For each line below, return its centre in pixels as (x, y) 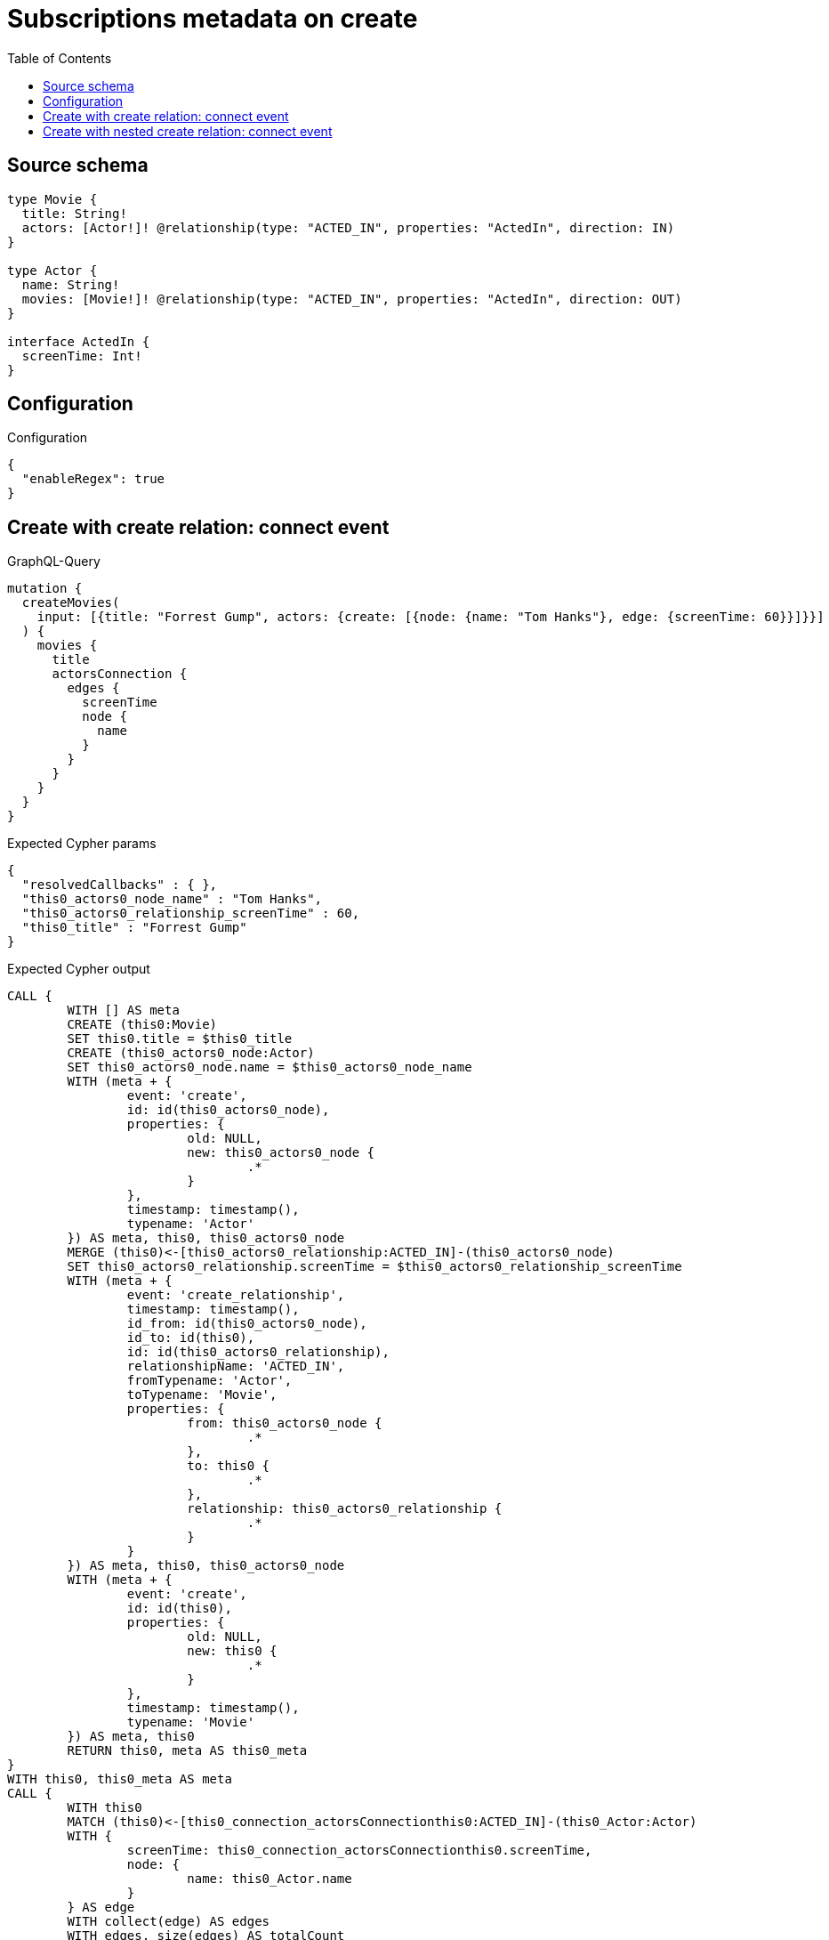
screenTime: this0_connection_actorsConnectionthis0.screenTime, (359, 1851)
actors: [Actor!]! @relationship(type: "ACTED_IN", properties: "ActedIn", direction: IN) (348, 227)
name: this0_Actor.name (270, 1879)
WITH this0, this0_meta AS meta (120, 1779)
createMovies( (71, 603)
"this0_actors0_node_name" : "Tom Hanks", (172, 899)
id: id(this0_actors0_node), (228, 1110)
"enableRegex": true (93, 479)
